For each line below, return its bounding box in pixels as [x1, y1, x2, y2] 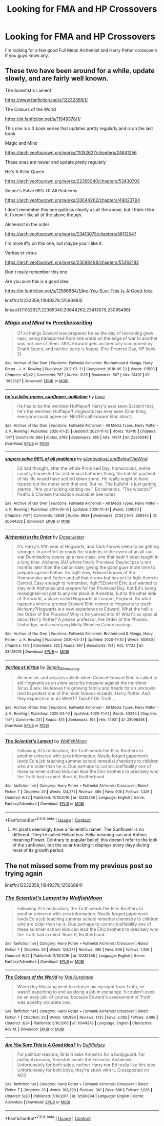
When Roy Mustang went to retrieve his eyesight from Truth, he [17, 983, 145, 989]
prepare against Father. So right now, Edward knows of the [17, 569, 135, 575]
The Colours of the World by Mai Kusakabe [5, 974, 94, 980]
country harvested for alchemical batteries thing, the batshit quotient [17, 471, 156, 477]
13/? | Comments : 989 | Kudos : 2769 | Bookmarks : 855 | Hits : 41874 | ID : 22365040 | [5, 435, 151, 440]
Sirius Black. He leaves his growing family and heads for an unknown [17, 685, 156, 691]
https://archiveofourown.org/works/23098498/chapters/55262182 [5, 259, 139, 265]
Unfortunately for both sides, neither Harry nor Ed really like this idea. [17, 1062, 157, 1068]
